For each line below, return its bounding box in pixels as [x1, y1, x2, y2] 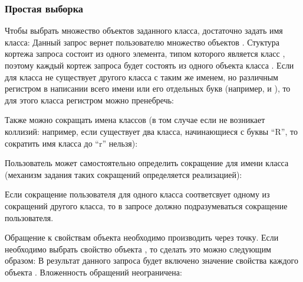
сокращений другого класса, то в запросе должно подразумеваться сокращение [5, 199, 288, 212]
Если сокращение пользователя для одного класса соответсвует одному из [5, 188, 270, 200]
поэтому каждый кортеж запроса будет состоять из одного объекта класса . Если [5, 59, 294, 71]
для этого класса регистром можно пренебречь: [5, 93, 174, 106]
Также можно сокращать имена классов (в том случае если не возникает [5, 114, 265, 126]
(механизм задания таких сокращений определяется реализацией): [5, 168, 242, 180]
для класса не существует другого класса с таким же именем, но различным [5, 70, 278, 83]
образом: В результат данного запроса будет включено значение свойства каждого [5, 254, 298, 267]
